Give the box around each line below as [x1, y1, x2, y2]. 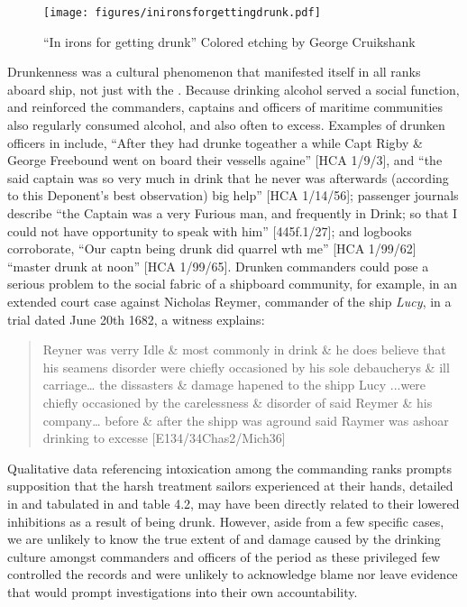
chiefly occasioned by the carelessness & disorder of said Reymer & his [42, 392, 433, 411]
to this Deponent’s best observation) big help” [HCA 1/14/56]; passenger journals [7, 186, 459, 205]
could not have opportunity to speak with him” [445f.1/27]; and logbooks [7, 221, 412, 240]
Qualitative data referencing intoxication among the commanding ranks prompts [7, 458, 453, 477]
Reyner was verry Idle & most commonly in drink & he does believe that [42, 340, 446, 359]
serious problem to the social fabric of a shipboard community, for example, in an [7, 274, 458, 293]
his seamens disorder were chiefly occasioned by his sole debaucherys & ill [42, 357, 450, 376]
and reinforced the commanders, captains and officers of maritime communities [7, 97, 444, 116]
